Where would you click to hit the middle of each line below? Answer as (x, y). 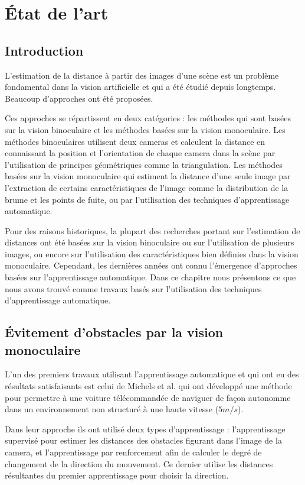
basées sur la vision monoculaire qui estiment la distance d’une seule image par (148, 176)
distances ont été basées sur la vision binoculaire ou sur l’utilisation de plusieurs (150, 242)
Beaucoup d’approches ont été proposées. (79, 98)
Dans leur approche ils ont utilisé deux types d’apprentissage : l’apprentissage (145, 429)
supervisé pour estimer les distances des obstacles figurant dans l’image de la (143, 440)
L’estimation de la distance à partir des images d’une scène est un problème (142, 75)
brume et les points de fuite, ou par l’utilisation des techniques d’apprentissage (147, 199)
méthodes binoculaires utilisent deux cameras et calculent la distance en (135, 141)
